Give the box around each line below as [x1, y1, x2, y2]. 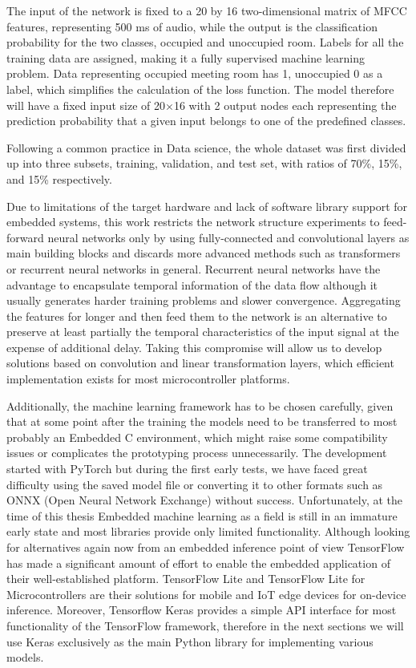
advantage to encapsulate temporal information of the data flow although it [6, 276, 378, 293]
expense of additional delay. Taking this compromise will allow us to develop [6, 338, 382, 355]
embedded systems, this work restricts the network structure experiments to [6, 213, 380, 230]
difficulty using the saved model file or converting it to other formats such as [6, 476, 383, 492]
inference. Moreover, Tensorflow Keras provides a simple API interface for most [6, 601, 397, 618]
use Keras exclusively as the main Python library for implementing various [6, 633, 374, 650]
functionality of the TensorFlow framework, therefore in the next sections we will [6, 617, 404, 634]
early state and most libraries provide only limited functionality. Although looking [6, 523, 410, 540]
